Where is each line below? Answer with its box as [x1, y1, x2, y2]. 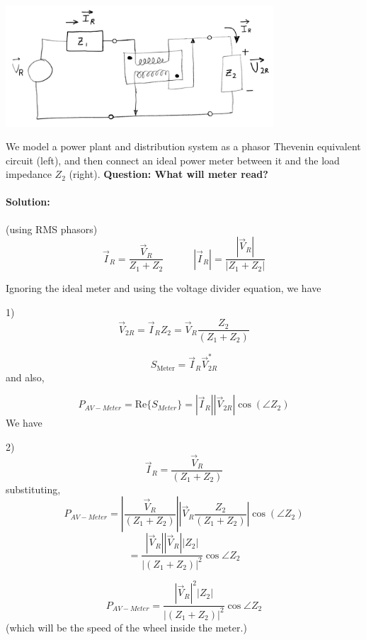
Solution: [6, 194, 50, 209]
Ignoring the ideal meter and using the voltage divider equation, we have [6, 281, 321, 296]
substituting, [6, 481, 61, 496]
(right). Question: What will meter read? [69, 167, 268, 181]
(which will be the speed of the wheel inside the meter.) [6, 619, 247, 634]
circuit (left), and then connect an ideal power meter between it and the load [6, 152, 340, 167]
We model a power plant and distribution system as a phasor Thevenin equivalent [6, 139, 361, 154]
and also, [6, 369, 45, 384]
